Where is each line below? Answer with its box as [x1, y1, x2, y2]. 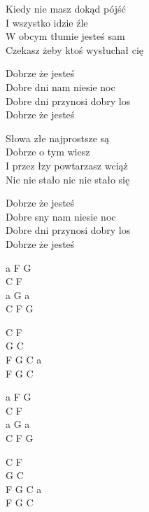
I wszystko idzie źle [6, 15, 88, 29]
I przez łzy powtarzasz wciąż [6, 158, 128, 172]
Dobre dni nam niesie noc [6, 79, 115, 94]
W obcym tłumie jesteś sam [6, 29, 125, 43]
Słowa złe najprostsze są [6, 130, 110, 145]
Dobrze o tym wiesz [6, 144, 90, 159]
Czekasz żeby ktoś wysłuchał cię [6, 42, 144, 57]
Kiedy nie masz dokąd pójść [6, 1, 126, 15]
